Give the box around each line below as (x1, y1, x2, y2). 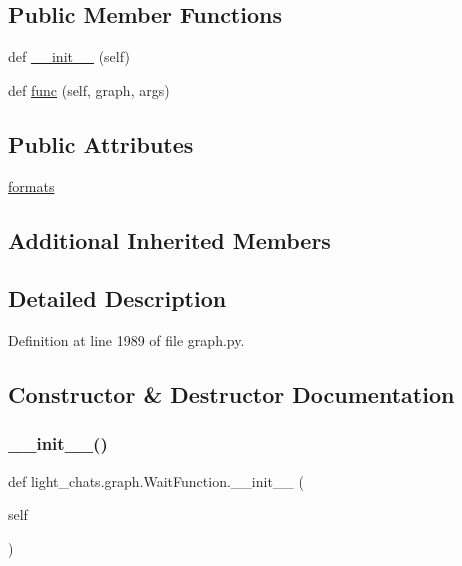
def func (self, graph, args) (8, 79, 170, 100)
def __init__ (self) (8, 46, 130, 67)
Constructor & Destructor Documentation (8, 379, 455, 410)
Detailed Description (8, 283, 227, 314)
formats (8, 175, 55, 196)
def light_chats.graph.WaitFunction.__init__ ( (8, 470, 304, 491)
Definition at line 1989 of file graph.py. (8, 330, 245, 351)
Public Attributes (8, 128, 194, 159)
